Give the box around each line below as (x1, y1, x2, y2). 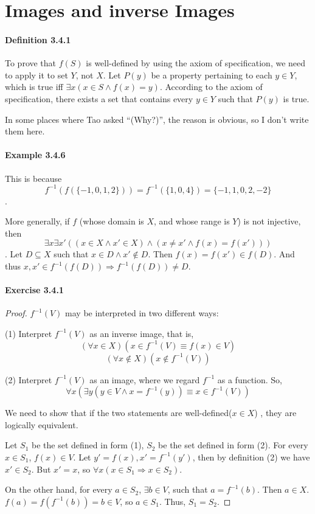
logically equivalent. (5, 418, 78, 431)
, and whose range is (154, 215, 230, 227)
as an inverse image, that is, (89, 327, 194, 339)
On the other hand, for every (5, 483, 112, 496)
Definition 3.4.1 (5, 33, 71, 46)
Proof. (5, 307, 27, 319)
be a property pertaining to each (151, 68, 272, 81)
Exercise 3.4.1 (5, 283, 64, 296)
